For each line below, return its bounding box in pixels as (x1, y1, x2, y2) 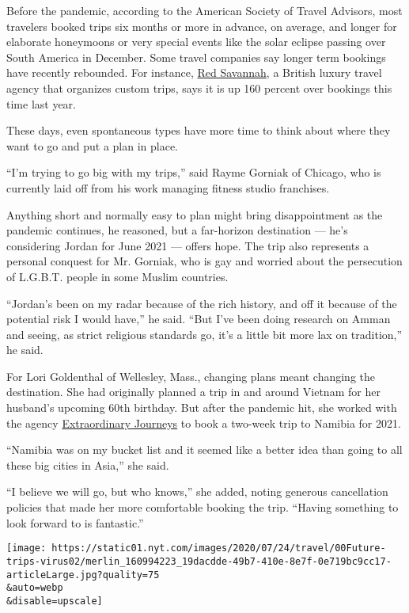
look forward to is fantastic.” (6, 514, 144, 531)
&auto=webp (6, 582, 63, 594)
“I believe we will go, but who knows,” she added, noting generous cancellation (6, 483, 388, 500)
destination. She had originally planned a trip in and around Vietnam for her (6, 383, 381, 400)
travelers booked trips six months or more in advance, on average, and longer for (6, 17, 397, 34)
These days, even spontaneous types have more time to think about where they (6, 122, 391, 139)
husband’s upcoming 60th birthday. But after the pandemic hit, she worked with (6, 399, 397, 416)
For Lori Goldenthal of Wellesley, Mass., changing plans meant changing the (6, 367, 376, 384)
